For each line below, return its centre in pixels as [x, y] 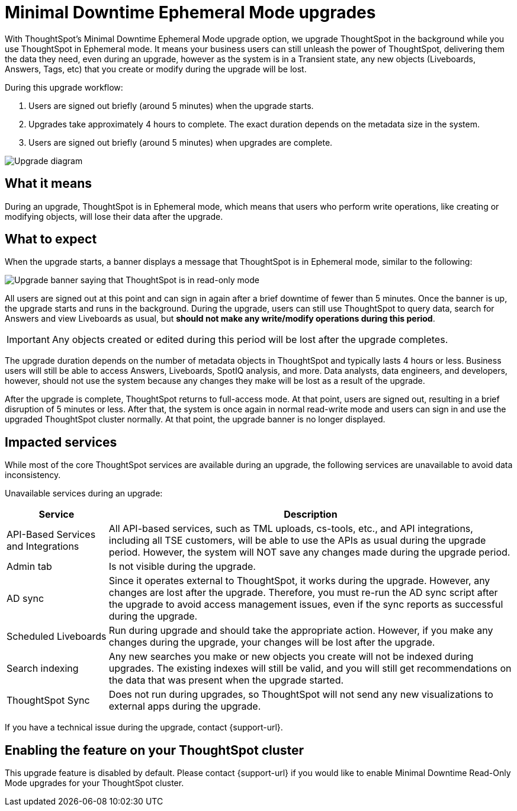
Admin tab [29, 567]
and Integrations [43, 546]
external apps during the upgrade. [185, 706]
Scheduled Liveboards [57, 637]
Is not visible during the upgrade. [182, 567]
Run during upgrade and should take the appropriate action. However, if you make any [301, 631]
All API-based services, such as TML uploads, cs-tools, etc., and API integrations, [291, 529]
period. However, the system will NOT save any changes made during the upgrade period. [309, 552]
